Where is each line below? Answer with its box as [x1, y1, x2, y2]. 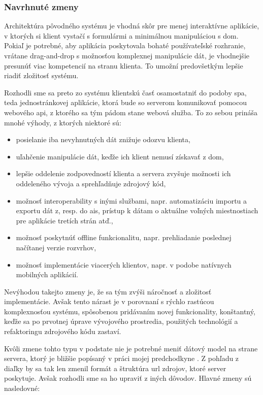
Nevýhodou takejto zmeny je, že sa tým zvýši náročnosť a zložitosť [4, 286, 212, 297]
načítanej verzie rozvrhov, [16, 242, 96, 252]
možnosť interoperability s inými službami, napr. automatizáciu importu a [16, 195, 247, 206]
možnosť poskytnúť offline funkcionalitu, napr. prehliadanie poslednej [16, 232, 232, 243]
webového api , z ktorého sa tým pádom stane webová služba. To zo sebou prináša [4, 107, 257, 117]
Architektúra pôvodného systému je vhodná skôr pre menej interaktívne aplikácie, [4, 20, 259, 31]
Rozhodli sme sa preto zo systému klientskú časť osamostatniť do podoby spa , [4, 87, 247, 97]
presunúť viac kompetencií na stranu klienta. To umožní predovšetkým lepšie [4, 60, 243, 71]
